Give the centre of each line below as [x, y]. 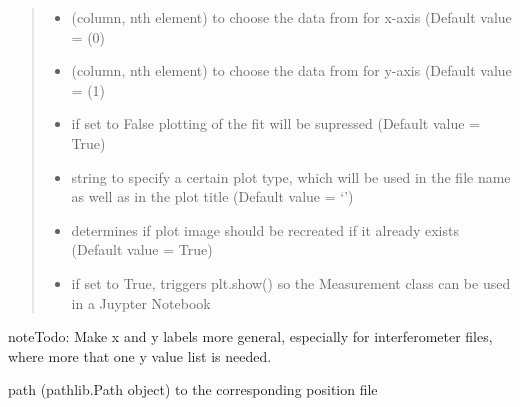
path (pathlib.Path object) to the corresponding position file [193, 389]
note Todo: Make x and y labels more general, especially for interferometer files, [250, 336]
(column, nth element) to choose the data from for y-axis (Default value [291, 70]
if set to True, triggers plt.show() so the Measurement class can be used [291, 282]
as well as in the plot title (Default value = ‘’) [212, 196]
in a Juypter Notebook [141, 302]
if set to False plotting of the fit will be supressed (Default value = [275, 123]
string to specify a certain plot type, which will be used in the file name [291, 176]
